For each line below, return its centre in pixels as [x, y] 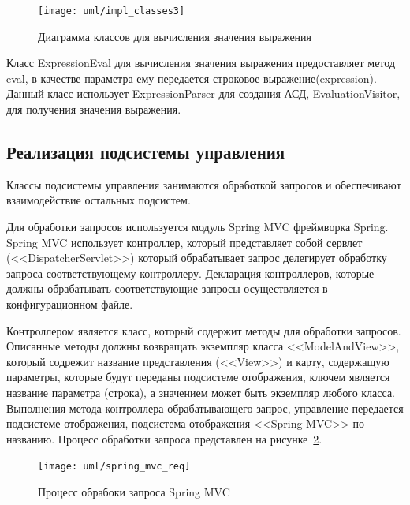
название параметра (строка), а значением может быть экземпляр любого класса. [201, 392]
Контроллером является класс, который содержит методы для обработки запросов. [204, 330]
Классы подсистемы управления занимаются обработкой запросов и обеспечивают [204, 184]
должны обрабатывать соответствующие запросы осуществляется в [167, 288]
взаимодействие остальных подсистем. [99, 200]
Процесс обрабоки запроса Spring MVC [134, 491]
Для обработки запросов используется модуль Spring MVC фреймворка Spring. [198, 227]
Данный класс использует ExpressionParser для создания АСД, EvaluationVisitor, [203, 94]
